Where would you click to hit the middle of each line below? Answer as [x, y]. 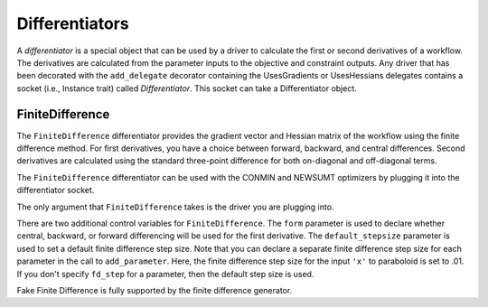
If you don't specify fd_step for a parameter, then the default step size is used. [165, 274]
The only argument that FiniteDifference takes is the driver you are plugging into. [175, 207]
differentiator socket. [56, 191]
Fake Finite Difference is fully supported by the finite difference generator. [155, 290]
